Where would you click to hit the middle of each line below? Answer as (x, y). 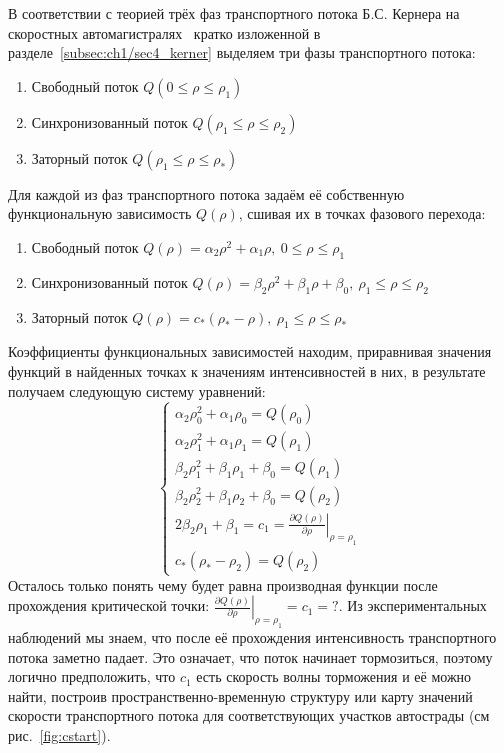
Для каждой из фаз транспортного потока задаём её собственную (206, 193)
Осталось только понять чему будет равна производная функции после (223, 584)
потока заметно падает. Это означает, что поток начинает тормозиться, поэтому (250, 656)
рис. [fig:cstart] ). (59, 734)
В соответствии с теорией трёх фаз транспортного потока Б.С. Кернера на (234, 13)
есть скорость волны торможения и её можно (334, 676)
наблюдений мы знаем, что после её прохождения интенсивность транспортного (252, 636)
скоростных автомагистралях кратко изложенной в (164, 32)
